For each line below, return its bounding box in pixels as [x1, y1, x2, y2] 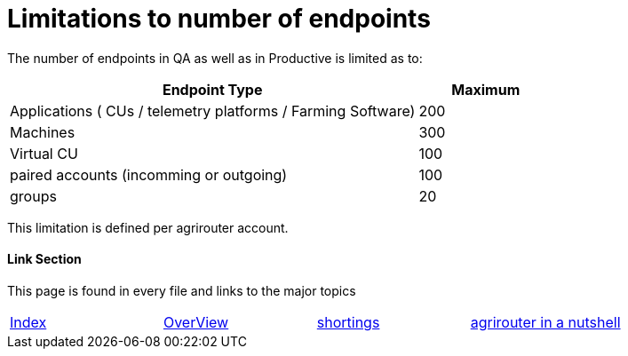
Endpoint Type [162, 80, 263, 99]
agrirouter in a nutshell [470, 312, 621, 331]
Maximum [451, 80, 521, 99]
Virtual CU [10, 144, 78, 162]
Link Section [7, 251, 82, 267]
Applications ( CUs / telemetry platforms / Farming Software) [10, 101, 416, 120]
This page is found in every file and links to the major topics [7, 282, 356, 298]
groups [10, 186, 57, 205]
